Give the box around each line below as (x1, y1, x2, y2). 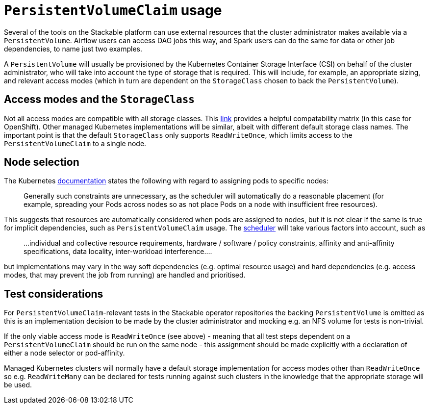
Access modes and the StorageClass (4, 93, 195, 106)
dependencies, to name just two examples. (4, 44, 142, 53)
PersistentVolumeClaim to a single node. (4, 139, 147, 148)
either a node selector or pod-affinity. (4, 349, 125, 357)
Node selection (4, 156, 79, 169)
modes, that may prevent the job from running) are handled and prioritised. (4, 271, 246, 280)
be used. (4, 381, 32, 389)
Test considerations (4, 287, 103, 300)
